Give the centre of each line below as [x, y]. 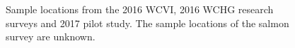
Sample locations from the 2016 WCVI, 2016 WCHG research [140, 9]
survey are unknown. [51, 37]
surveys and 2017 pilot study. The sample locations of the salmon [147, 23]
